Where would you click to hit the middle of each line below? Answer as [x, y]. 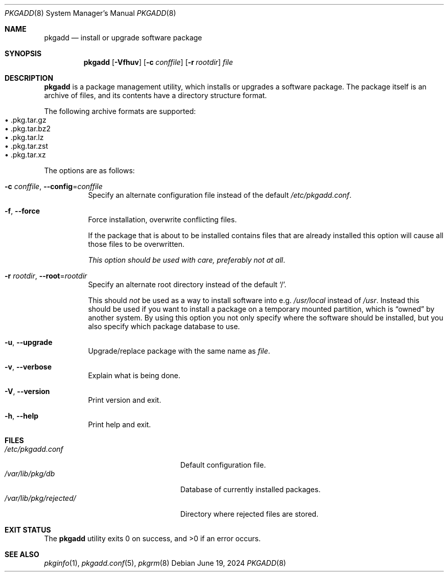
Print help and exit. [120, 424]
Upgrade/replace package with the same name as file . [179, 351]
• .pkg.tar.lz [24, 137]
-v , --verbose [28, 367]
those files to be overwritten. [136, 244]
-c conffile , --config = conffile [54, 186]
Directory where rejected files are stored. [250, 514]
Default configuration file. [223, 465]
